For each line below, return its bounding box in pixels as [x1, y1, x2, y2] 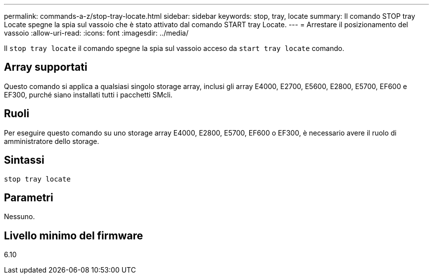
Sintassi [4, 154, 44, 167]
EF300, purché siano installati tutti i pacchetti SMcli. [4, 90, 173, 99]
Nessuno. [4, 212, 35, 221]
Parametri [4, 191, 53, 204]
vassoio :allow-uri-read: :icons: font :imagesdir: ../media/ [4, 29, 189, 37]
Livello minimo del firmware [4, 229, 143, 242]
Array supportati [4, 61, 87, 74]
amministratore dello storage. [4, 137, 99, 145]
